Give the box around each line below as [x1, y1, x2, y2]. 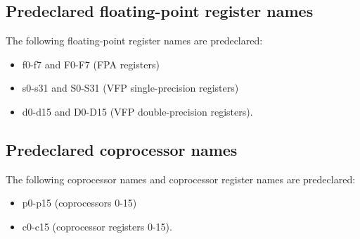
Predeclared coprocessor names [6, 138, 238, 160]
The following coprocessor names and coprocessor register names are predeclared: [6, 171, 356, 186]
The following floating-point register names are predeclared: [6, 33, 263, 48]
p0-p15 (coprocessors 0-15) [22, 195, 137, 210]
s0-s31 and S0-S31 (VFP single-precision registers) [22, 80, 239, 95]
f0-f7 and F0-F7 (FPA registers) [22, 56, 160, 71]
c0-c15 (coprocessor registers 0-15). [22, 219, 172, 233]
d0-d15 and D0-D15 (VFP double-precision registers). [22, 104, 253, 118]
